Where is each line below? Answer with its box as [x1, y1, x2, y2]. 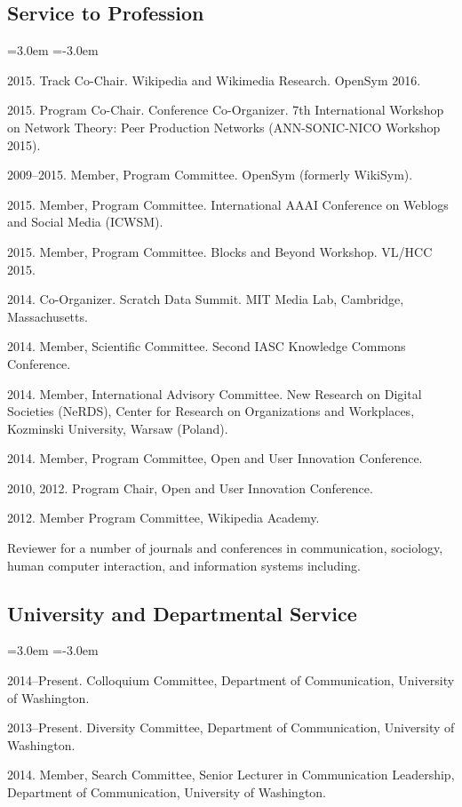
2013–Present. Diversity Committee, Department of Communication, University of [7, 718, 455, 737]
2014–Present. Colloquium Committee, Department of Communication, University [7, 671, 455, 690]
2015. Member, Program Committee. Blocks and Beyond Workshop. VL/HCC [7, 242, 433, 260]
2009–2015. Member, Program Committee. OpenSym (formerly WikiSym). [7, 165, 413, 184]
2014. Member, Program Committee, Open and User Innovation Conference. [7, 449, 423, 467]
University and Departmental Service [7, 599, 357, 627]
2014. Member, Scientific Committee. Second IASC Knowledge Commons [7, 337, 406, 356]
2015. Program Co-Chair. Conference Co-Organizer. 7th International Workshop [7, 100, 444, 119]
